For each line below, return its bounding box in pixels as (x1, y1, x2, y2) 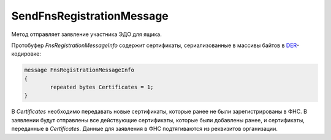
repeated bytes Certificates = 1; (50, 84, 154, 91)
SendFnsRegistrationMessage (11, 9, 169, 23)
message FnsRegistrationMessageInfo (24, 67, 135, 73)
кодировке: (11, 50, 41, 57)
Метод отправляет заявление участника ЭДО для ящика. (11, 31, 162, 38)
